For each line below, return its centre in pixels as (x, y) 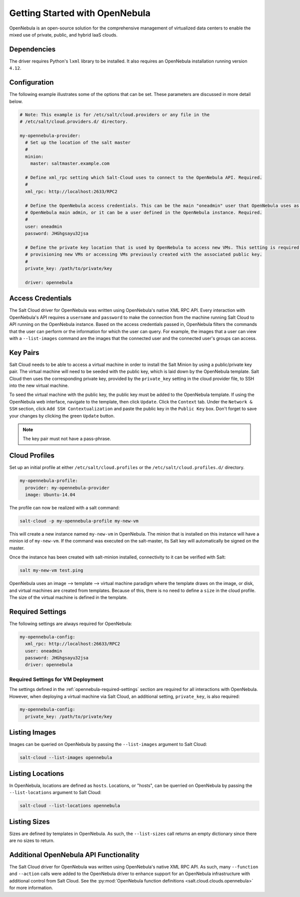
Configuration (31, 82)
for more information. (31, 888)
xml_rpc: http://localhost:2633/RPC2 (71, 191)
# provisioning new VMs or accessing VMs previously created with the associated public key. (144, 254)
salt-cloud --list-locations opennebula (70, 806)
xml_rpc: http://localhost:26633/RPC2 (72, 644)
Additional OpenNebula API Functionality (74, 855)
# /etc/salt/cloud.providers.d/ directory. (74, 121)
